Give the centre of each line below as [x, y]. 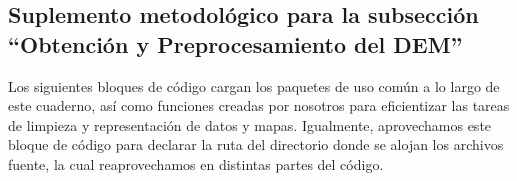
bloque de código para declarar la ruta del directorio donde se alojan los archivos [256, 144]
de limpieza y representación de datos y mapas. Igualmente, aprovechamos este [250, 124]
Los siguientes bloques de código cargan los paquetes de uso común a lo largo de [254, 85]
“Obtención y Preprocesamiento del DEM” [235, 43]
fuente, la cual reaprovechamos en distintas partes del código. [196, 163]
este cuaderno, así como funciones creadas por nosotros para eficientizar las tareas [259, 105]
